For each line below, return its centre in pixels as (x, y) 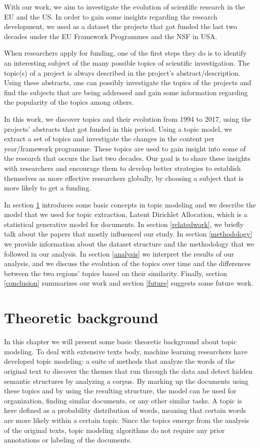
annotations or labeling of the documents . (68, 440)
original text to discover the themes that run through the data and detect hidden (128, 371)
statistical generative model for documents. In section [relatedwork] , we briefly (124, 224)
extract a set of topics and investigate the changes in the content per (109, 139)
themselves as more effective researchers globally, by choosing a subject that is (124, 178)
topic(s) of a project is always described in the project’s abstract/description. (122, 72)
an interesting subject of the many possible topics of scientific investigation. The (127, 62)
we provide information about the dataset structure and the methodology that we (129, 244)
